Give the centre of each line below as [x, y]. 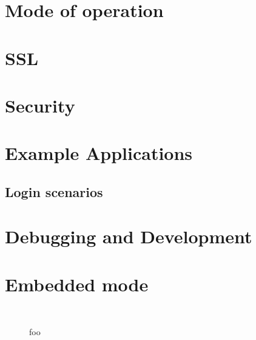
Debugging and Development [129, 236]
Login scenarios [54, 191]
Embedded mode [77, 284]
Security [40, 105]
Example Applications [99, 153]
